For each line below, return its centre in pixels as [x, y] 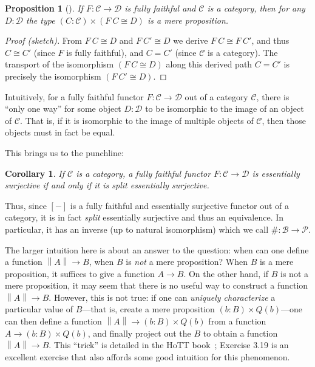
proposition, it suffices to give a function [80, 273]
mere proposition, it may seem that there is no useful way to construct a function [157, 285]
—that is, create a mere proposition [148, 309]
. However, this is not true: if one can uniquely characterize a [162, 297]
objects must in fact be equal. [60, 132]
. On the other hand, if [226, 273]
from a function [237, 321]
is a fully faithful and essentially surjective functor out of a [180, 205]
